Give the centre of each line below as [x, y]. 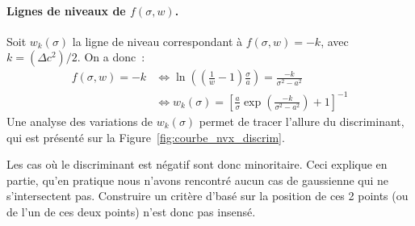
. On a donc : [111, 57]
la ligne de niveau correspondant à [157, 41]
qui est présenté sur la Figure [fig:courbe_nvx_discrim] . [146, 137]
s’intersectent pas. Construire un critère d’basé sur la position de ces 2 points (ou [207, 196]
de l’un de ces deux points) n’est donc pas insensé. [131, 211]
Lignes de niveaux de [66, 10]
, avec [335, 41]
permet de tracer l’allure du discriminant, [302, 121]
